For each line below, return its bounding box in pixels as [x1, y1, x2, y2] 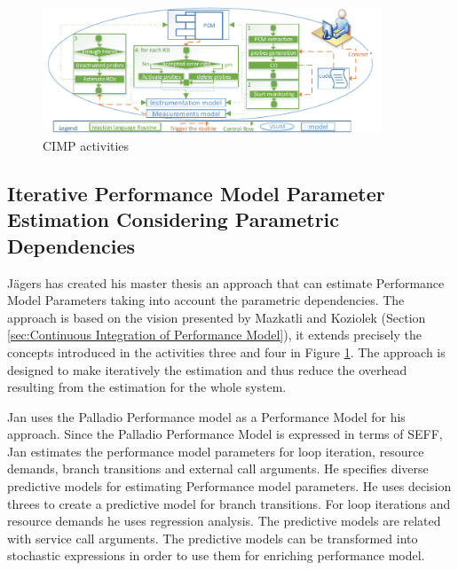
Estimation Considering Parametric [7, 206, 340, 233]
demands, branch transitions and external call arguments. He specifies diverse [7, 459, 429, 478]
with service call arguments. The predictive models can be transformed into [7, 528, 418, 547]
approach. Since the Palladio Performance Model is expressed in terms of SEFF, [7, 425, 443, 443]
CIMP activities [43, 136, 130, 154]
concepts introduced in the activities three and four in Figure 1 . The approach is [7, 342, 446, 361]
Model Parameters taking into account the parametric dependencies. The [7, 291, 405, 309]
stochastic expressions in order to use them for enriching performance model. [7, 546, 425, 565]
